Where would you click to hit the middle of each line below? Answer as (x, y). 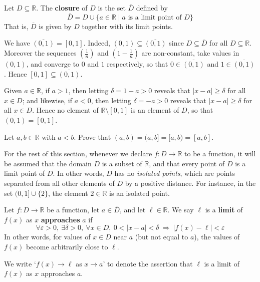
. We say (181, 210)
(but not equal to (162, 237)
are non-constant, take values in (190, 53)
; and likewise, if (47, 100)
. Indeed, (97, 43)
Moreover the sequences (40, 53)
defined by (152, 8)
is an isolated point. (140, 193)
